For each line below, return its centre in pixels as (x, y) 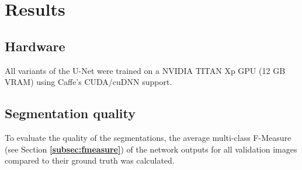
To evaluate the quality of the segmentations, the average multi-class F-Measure (148, 137)
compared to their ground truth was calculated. (90, 160)
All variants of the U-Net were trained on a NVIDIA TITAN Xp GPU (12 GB (145, 70)
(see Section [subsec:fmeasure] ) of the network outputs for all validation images (151, 149)
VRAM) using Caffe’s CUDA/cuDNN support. (88, 82)
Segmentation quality (70, 113)
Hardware (35, 46)
